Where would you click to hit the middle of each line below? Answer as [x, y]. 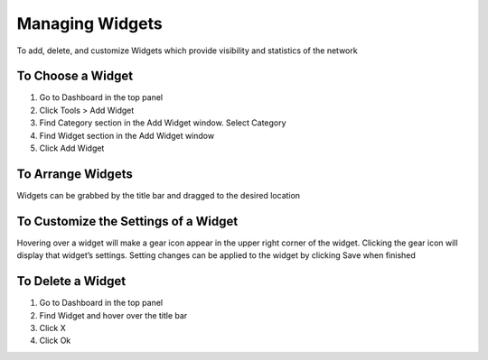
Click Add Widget [72, 148]
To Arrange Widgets [75, 174]
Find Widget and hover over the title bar [113, 315]
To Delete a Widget [71, 281]
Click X [53, 328]
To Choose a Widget [75, 76]
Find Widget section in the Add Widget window [127, 135]
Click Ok [55, 341]
